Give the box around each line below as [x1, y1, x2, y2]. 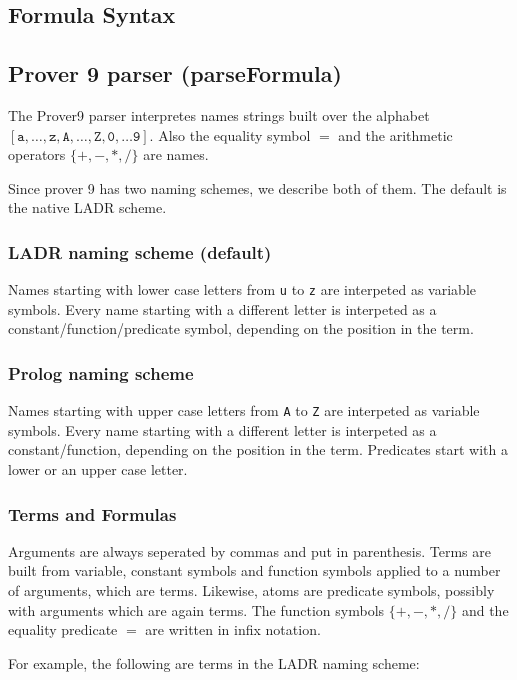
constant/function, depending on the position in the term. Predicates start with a [8, 439, 508, 460]
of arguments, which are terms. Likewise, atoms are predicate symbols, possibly [8, 580, 495, 601]
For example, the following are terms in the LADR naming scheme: [8, 652, 420, 673]
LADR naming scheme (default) [8, 239, 272, 264]
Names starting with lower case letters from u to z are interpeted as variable [8, 279, 477, 300]
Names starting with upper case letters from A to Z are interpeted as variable [8, 400, 480, 421]
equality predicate [8, 619, 118, 640]
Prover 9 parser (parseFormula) [8, 58, 342, 89]
